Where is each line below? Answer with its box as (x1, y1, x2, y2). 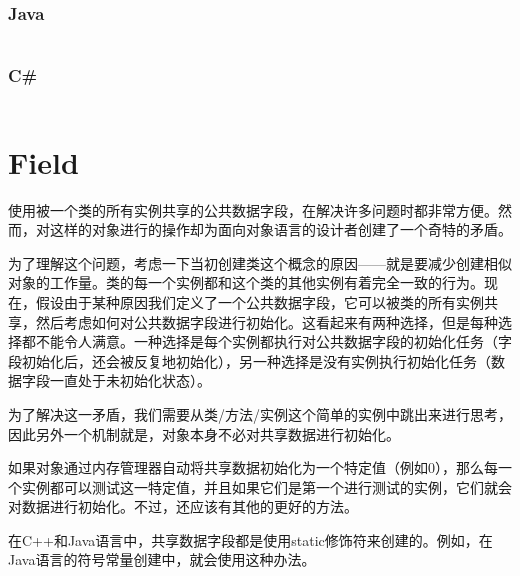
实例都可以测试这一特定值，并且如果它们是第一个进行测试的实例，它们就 (21, 476, 498, 497)
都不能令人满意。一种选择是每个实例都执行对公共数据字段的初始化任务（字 (21, 331, 512, 352)
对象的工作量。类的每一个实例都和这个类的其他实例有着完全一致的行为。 (8, 272, 484, 293)
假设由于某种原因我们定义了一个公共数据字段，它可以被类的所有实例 (35, 291, 484, 312)
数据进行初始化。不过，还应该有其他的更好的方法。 (21, 496, 358, 517)
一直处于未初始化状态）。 (49, 370, 211, 391)
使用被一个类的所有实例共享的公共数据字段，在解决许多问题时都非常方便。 (8, 199, 498, 220)
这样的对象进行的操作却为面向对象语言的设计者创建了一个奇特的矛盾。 (49, 219, 512, 240)
